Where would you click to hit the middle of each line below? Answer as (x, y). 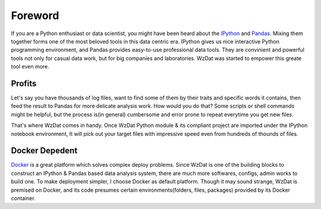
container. (23, 198)
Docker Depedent (44, 151)
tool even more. (30, 67)
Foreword (35, 15)
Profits (24, 83)
